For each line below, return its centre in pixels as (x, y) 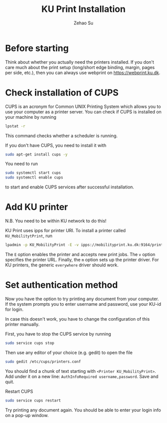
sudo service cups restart (33, 400)
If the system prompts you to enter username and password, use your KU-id (83, 304)
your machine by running (31, 117)
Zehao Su (83, 23)
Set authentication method (62, 285)
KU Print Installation (83, 9)
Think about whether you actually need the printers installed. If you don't (80, 62)
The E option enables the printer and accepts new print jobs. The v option (80, 254)
